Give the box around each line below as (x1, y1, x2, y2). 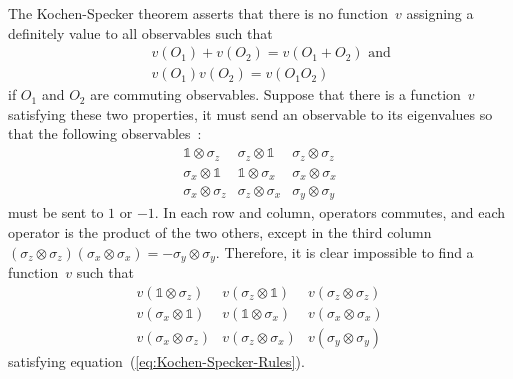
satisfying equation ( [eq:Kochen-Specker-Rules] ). (8, 350, 305, 371)
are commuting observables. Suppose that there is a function (90, 84, 461, 105)
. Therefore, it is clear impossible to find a (215, 241, 474, 262)
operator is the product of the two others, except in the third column (8, 222, 432, 243)
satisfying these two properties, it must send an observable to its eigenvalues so (8, 103, 493, 124)
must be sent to (8, 202, 104, 223)
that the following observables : (8, 123, 202, 144)
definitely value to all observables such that (8, 22, 273, 43)
